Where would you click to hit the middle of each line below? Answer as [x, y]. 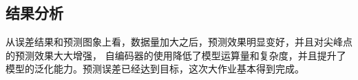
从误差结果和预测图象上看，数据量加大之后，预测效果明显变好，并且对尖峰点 [179, 42]
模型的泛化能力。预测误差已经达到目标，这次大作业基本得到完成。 [155, 69]
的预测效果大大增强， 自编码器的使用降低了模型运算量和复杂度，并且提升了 [176, 55]
